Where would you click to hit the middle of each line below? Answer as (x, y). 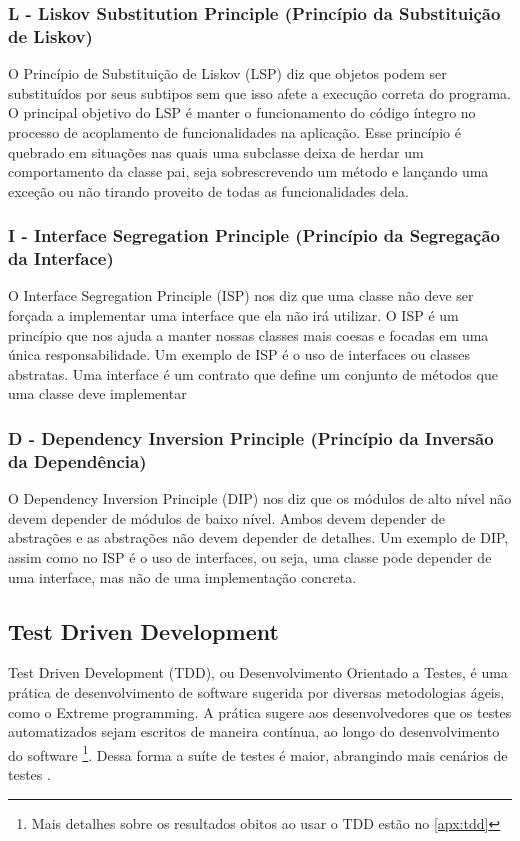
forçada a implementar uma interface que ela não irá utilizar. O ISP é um (233, 315)
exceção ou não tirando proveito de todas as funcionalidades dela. (208, 190)
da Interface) (61, 258)
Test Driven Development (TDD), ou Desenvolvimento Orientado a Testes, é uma (258, 672)
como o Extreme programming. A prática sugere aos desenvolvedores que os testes (260, 711)
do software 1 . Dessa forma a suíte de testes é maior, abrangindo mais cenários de (258, 753)
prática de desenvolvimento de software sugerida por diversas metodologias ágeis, (256, 691)
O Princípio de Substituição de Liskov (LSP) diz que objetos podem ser (227, 73)
